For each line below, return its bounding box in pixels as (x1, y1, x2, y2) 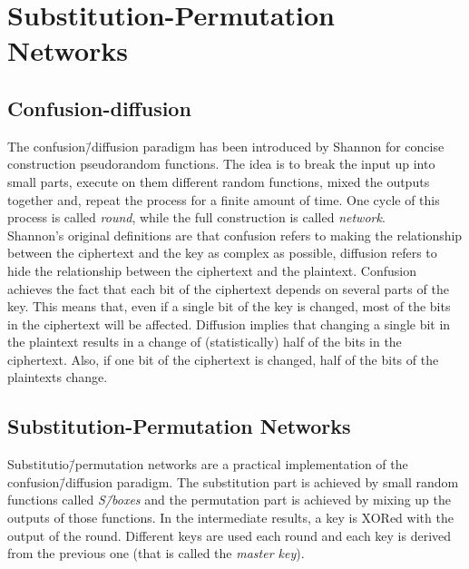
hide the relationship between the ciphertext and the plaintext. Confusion (7, 260, 416, 280)
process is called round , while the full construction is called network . (7, 208, 386, 227)
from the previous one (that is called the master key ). (7, 544, 305, 563)
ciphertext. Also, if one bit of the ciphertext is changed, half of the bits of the (7, 349, 439, 368)
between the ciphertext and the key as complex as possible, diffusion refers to (7, 243, 437, 262)
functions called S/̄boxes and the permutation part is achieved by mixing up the (7, 490, 452, 509)
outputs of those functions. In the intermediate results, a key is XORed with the (7, 508, 454, 527)
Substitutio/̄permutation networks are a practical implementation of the (7, 455, 408, 474)
